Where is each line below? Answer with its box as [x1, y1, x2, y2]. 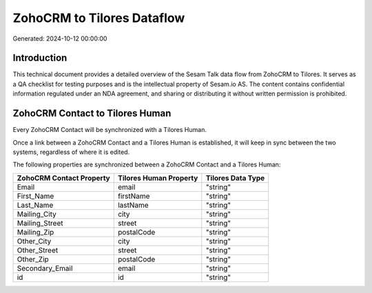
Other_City [17, 236, 52, 246]
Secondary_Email [17, 263, 73, 273]
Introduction [12, 52, 68, 64]
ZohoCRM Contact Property [17, 173, 110, 182]
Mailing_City [17, 209, 56, 219]
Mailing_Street [17, 218, 63, 228]
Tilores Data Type [205, 173, 265, 182]
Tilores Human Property [117, 173, 198, 182]
